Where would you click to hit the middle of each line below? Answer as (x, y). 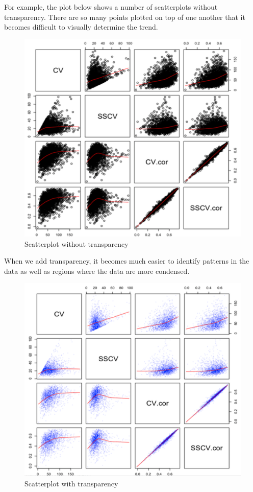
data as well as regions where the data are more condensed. (97, 271)
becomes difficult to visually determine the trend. (81, 27)
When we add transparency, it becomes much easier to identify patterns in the (127, 261)
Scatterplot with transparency (71, 483)
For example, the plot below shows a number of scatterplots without (111, 7)
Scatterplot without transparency (77, 243)
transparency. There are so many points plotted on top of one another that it (125, 17)
